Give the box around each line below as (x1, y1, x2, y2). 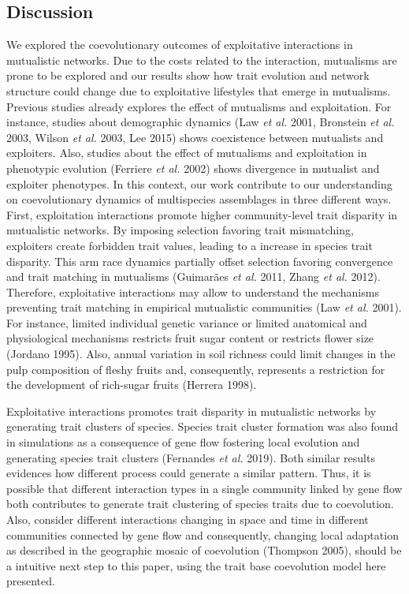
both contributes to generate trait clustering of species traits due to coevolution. (6, 495, 394, 512)
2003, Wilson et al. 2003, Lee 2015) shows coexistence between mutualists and (6, 129, 384, 145)
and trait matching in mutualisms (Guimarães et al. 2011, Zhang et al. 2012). (6, 268, 381, 285)
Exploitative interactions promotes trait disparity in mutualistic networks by (6, 402, 377, 419)
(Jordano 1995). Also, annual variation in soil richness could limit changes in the (6, 346, 396, 362)
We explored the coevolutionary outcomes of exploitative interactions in (6, 36, 353, 53)
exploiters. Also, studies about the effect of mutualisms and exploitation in (6, 144, 367, 161)
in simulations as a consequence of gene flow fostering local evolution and (6, 434, 360, 450)
